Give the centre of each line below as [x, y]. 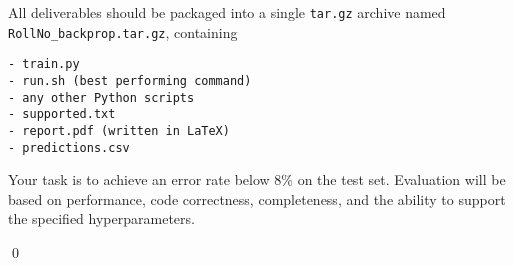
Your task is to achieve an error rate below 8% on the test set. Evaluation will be [257, 179]
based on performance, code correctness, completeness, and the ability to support [257, 198]
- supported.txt [62, 114]
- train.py [44, 64]
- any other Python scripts [101, 97]
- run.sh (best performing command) [130, 80]
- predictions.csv [69, 147]
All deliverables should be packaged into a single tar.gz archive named [227, 12]
